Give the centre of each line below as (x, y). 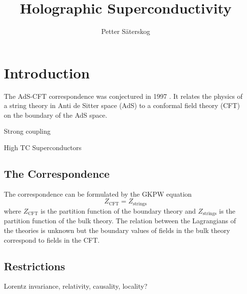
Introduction (47, 72)
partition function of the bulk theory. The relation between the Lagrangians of (120, 221)
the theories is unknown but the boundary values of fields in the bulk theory (117, 230)
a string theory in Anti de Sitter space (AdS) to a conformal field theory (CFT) (122, 105)
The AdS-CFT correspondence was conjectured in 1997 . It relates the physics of (123, 96)
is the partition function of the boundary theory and (118, 210)
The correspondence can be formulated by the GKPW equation (98, 193)
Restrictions (35, 266)
